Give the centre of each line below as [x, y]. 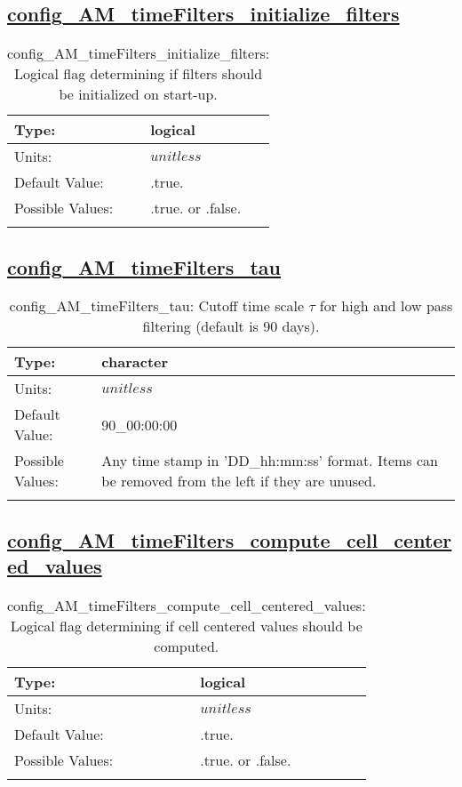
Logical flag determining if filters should [139, 74]
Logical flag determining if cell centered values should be [186, 626]
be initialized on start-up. [138, 94]
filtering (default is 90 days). [231, 326]
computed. [187, 646]
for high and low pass [386, 306]
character [135, 362]
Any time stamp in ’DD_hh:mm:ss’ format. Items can [270, 461]
